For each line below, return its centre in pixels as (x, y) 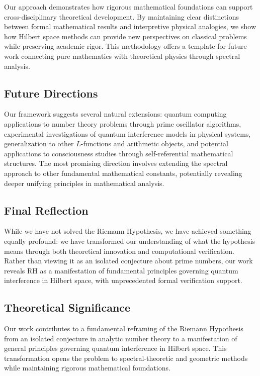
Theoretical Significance (67, 307)
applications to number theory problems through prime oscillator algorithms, (123, 123)
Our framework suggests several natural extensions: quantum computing (115, 114)
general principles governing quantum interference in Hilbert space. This (115, 348)
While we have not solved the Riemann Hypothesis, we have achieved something (128, 231)
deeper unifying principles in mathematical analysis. (84, 183)
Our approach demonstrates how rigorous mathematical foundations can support (128, 7)
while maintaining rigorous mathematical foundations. (87, 368)
